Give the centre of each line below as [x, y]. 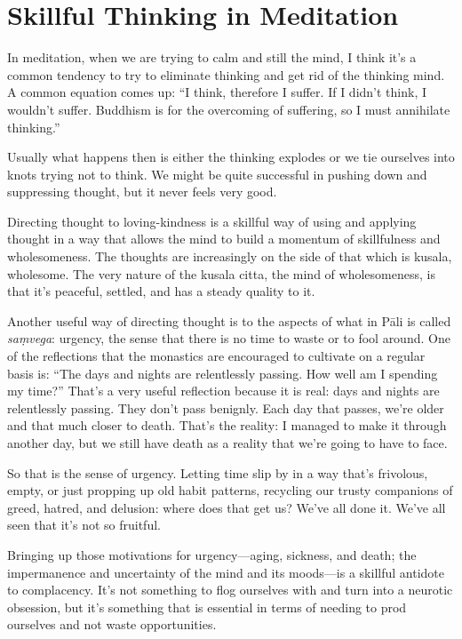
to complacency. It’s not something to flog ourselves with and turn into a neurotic [230, 590]
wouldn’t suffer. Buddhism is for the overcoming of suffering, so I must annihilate [229, 109]
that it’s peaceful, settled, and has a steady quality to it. [161, 291]
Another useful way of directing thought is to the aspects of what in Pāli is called [229, 320]
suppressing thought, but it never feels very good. [142, 192]
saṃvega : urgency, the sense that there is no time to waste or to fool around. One [229, 338]
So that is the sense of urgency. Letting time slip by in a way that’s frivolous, [218, 472]
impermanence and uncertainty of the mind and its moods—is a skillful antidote [226, 572]
